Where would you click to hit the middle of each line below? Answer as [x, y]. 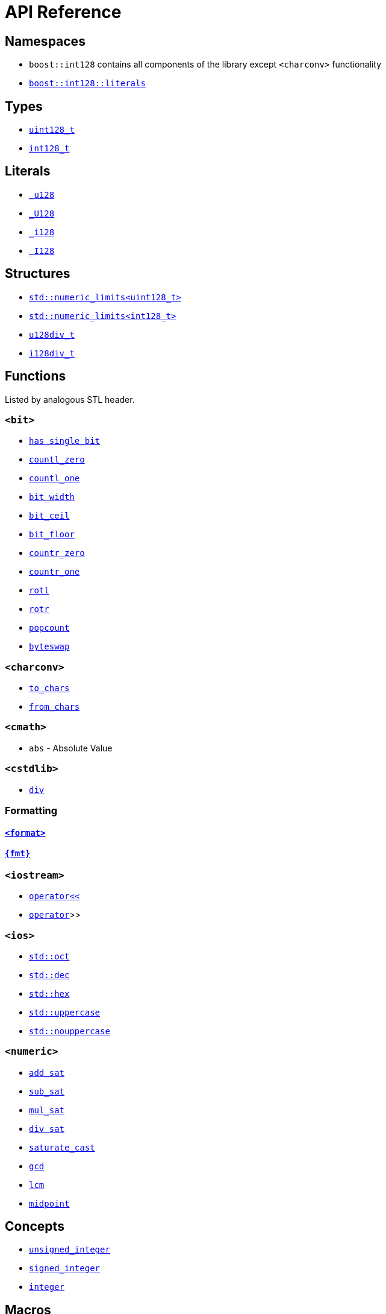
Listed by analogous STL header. [70, 399]
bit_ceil [49, 516]
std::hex [49, 993]
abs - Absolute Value [71, 748]
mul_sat [47, 1110]
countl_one [54, 479]
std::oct [49, 956]
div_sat [47, 1129]
